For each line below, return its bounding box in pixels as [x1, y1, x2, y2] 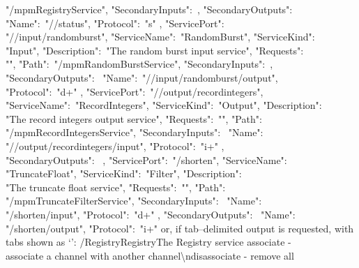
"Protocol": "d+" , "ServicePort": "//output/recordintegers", [6, 84, 263, 98]
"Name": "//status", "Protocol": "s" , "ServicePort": [6, 15, 224, 30]
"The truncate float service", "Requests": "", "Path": [6, 179, 226, 194]
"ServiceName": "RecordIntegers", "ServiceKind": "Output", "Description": [6, 98, 322, 112]
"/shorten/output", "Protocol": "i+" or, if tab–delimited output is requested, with [6, 221, 354, 235]
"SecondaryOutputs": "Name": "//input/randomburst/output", [6, 70, 278, 84]
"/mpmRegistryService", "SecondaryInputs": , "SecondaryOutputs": [6, 2, 293, 16]
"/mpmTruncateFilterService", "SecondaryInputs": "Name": [6, 193, 262, 208]
